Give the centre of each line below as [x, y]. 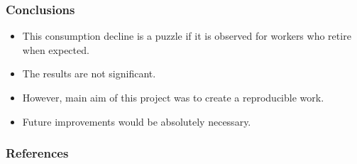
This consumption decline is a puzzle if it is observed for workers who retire [187, 36]
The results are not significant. [89, 73]
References [37, 153]
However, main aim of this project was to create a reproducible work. [173, 97]
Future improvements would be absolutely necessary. [137, 121]
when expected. [56, 49]
